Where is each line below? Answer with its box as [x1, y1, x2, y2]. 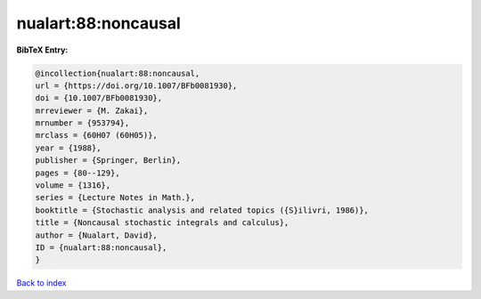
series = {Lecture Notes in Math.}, [35, 192, 196, 203]
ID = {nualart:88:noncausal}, [35, 243, 167, 253]
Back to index [16, 278, 67, 288]
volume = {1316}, [35, 181, 111, 190]
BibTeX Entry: [16, 44, 69, 55]
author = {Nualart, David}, [35, 230, 158, 240]
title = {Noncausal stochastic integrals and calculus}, [35, 218, 289, 228]
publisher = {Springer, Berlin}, [35, 156, 182, 166]
